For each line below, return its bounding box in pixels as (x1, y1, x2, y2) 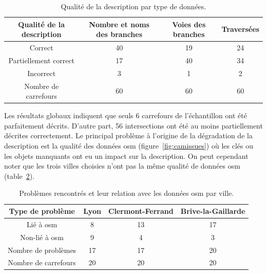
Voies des (172, 19, 206, 29)
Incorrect (27, 67, 56, 78)
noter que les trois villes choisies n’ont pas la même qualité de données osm (4, 160, 240, 171)
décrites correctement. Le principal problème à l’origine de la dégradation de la (4, 130, 253, 141)
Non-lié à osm (20, 231, 64, 242)
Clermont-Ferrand (108, 206, 174, 216)
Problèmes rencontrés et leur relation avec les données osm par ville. (19, 188, 234, 198)
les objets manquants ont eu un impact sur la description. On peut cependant (4, 150, 249, 161)
